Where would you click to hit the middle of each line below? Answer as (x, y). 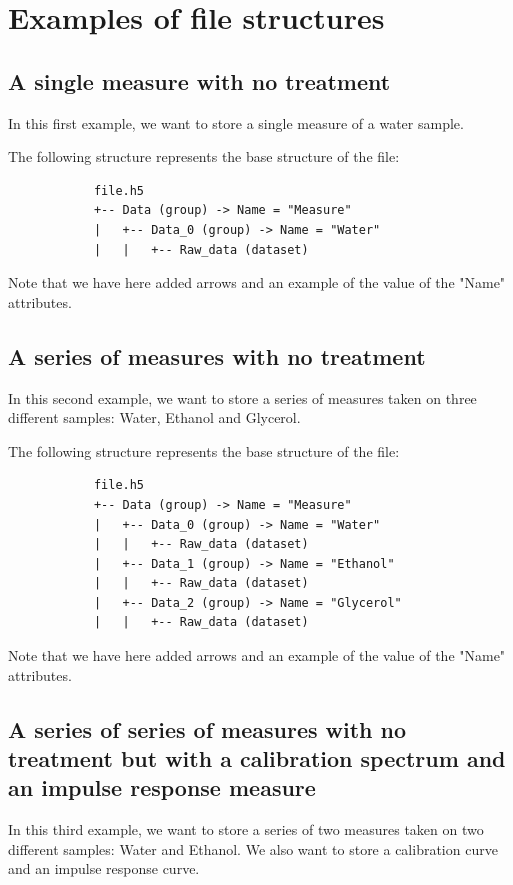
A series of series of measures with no (207, 728)
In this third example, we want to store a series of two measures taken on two (246, 829)
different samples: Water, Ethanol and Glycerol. (154, 417)
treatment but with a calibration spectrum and (257, 758)
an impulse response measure (162, 787)
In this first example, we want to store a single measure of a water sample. (236, 122)
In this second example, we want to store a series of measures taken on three (242, 397)
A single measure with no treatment (199, 80)
